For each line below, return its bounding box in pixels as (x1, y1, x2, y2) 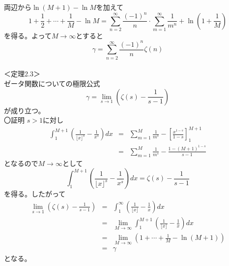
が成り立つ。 (4, 105, 45, 115)
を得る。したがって (4, 189, 66, 199)
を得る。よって (4, 30, 52, 40)
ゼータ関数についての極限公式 (4, 78, 100, 88)
